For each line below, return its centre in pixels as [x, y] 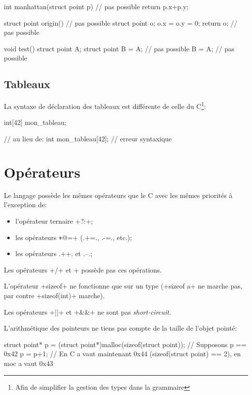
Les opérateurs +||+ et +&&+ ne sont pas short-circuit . [87, 311]
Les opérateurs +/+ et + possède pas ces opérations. [83, 269]
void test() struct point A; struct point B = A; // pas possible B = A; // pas [119, 48]
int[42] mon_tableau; [35, 122]
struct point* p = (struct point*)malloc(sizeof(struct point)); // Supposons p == [125, 344]
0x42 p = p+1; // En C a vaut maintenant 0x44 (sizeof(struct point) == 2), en [122, 354]
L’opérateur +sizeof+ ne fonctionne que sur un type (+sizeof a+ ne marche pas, [123, 286]
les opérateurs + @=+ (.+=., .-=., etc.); [74, 237]
